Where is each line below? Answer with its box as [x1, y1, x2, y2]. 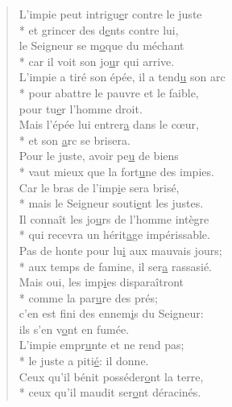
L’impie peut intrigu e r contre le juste [19, 6, 202, 22]
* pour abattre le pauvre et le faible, [19, 84, 199, 101]
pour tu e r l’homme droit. [19, 100, 143, 117]
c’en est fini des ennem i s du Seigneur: [19, 305, 204, 322]
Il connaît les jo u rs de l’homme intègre [19, 210, 209, 227]
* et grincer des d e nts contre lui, [19, 21, 179, 38]
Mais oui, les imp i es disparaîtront [19, 273, 184, 290]
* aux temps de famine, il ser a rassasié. [19, 257, 213, 274]
